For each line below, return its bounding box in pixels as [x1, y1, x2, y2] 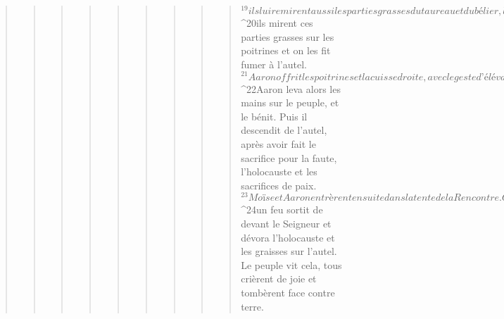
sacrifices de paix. [241, 177, 317, 192]
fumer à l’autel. [241, 56, 307, 71]
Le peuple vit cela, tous [241, 257, 342, 272]
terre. [241, 299, 264, 313]
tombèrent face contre [241, 284, 335, 299]
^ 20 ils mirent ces [241, 15, 313, 30]
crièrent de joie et [241, 271, 317, 286]
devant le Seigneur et [241, 215, 332, 230]
